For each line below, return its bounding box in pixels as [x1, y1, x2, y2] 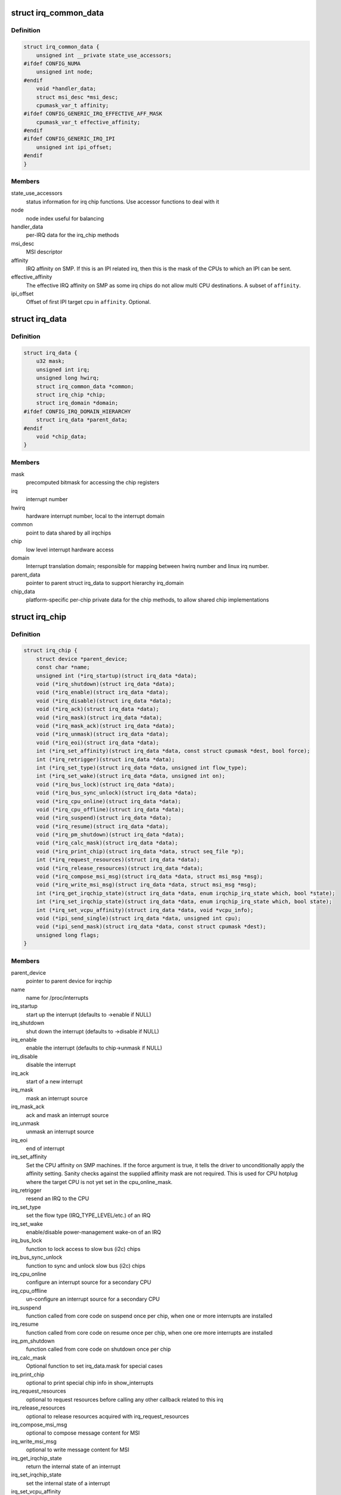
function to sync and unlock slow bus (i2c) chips [26, 1262, 146, 1269]
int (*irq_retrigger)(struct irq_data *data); [36, 756, 176, 762]
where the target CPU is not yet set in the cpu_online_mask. [26, 1178, 173, 1185]
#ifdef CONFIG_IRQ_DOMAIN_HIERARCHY [23, 408, 131, 415]
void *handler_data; [36, 86, 97, 92]
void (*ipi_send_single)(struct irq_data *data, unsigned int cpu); [36, 915, 241, 922]
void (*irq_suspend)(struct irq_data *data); [36, 814, 172, 822]
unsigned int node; [36, 69, 94, 75]
